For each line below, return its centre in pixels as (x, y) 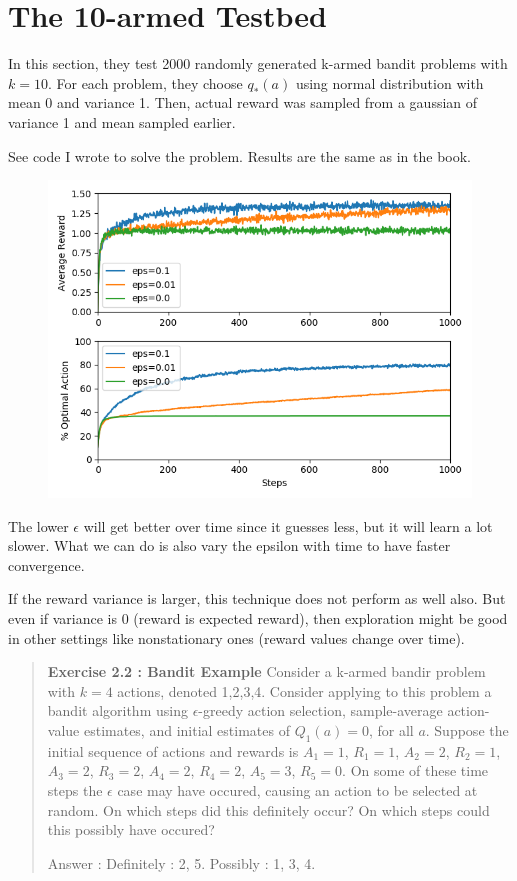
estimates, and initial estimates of (186, 730)
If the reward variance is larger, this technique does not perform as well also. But (257, 598)
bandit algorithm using (117, 710)
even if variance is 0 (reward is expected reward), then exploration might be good (258, 618)
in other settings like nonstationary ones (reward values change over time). (236, 637)
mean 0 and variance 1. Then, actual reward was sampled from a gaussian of (243, 102)
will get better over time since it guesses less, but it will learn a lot (288, 525)
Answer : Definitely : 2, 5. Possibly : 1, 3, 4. (181, 862)
